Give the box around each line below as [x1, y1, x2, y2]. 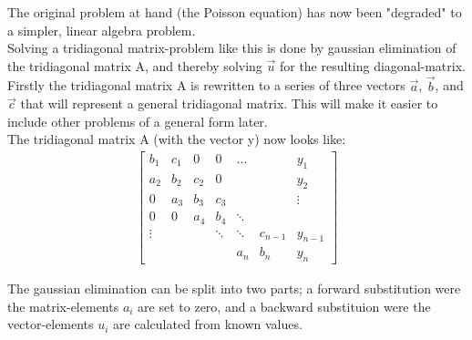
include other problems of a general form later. [7, 111, 268, 130]
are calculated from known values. [113, 314, 303, 334]
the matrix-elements [7, 296, 119, 315]
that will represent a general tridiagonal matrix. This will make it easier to [20, 94, 438, 113]
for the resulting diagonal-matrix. [279, 56, 466, 75]
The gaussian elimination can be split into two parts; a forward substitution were [7, 279, 461, 298]
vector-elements [7, 314, 94, 334]
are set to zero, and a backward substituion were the [138, 296, 431, 315]
